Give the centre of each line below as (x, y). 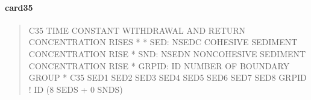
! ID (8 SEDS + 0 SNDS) (76, 89)
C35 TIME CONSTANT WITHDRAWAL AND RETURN (137, 30)
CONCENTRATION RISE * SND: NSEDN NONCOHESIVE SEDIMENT (167, 53)
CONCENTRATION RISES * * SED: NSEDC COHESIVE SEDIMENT (163, 42)
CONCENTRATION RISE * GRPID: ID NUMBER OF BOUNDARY (159, 65)
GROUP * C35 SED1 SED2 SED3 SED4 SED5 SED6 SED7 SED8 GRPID (168, 77)
